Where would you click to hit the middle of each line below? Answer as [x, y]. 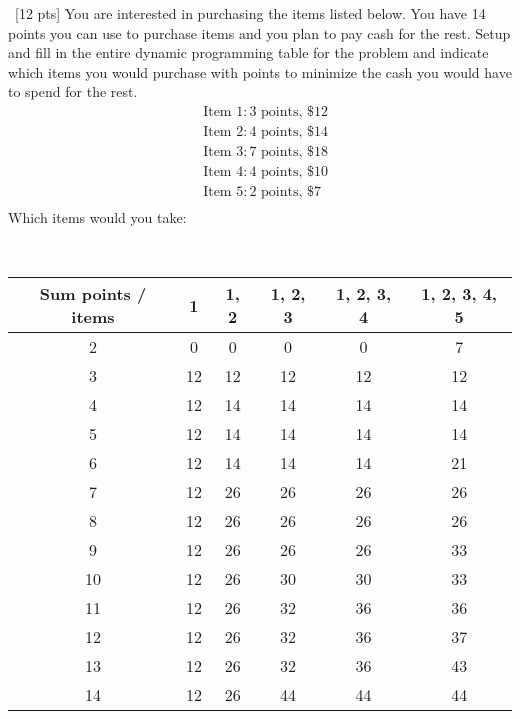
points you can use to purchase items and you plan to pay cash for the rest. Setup [259, 32]
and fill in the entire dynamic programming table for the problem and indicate [248, 52]
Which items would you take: [97, 217]
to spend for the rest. [73, 91]
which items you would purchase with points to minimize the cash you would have [260, 71]
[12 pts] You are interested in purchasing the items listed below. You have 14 [250, 13]
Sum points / [93, 294]
